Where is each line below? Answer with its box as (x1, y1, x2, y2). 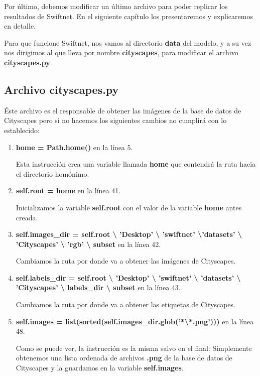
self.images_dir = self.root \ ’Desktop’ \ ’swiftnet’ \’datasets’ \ (16, 229, 242, 239)
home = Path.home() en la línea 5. (16, 142, 133, 152)
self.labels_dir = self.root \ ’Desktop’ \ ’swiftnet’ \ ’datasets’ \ (16, 272, 241, 283)
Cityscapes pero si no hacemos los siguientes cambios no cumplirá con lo (4, 115, 227, 126)
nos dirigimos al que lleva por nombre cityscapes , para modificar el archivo (4, 47, 238, 58)
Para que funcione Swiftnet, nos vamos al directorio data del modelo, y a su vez (4, 37, 251, 48)
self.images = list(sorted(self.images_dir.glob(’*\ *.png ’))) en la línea (16, 316, 254, 326)
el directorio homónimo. (16, 168, 89, 179)
